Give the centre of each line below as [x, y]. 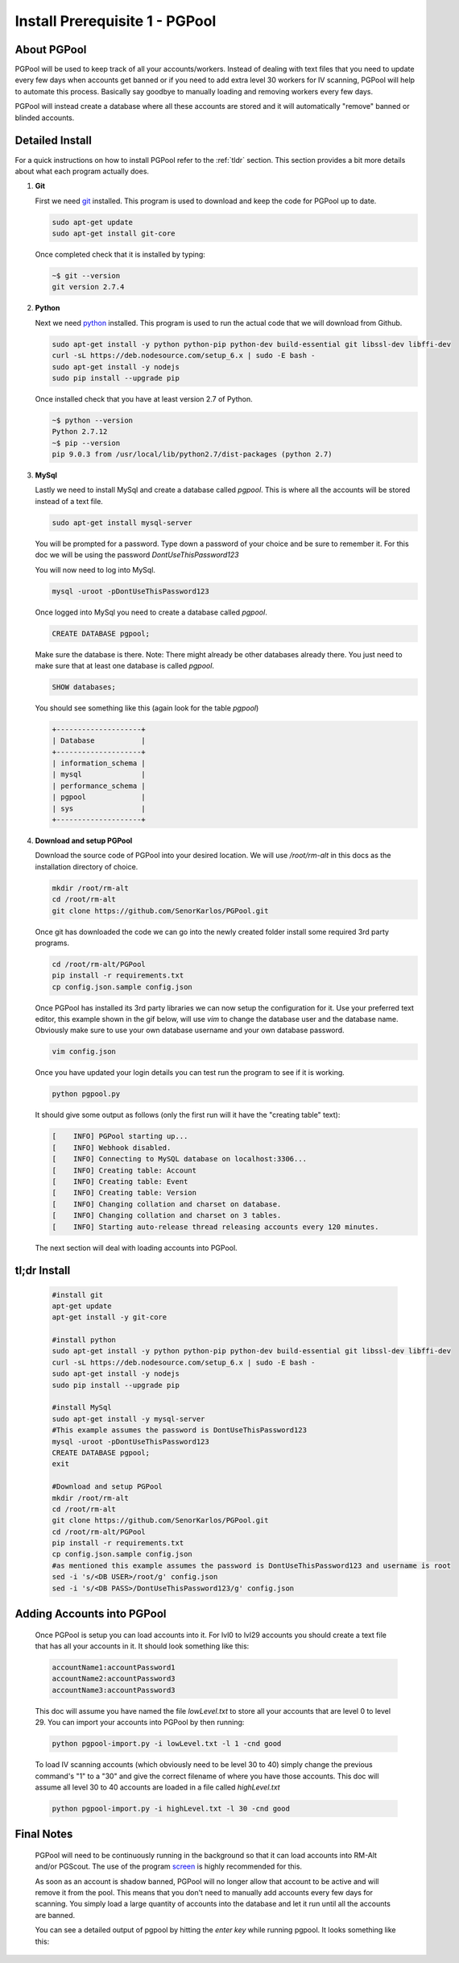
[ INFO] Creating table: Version [124, 1193]
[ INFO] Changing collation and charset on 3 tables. [167, 1215]
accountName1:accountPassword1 [114, 1668]
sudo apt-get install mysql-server [122, 523]
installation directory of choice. [87, 866]
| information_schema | [99, 763]
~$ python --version [92, 420]
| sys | [99, 808]
